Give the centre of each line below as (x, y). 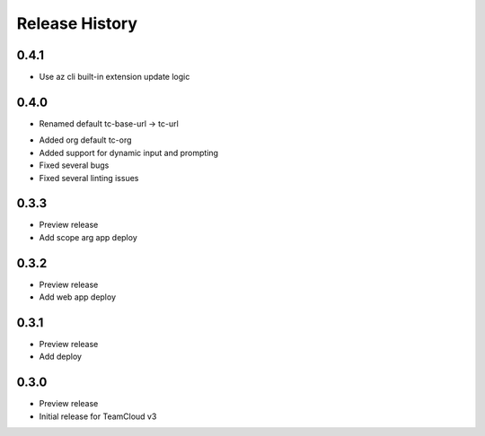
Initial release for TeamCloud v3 (98, 416)
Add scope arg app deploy (88, 237)
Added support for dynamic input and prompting (129, 153)
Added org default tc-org (85, 140)
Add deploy (61, 357)
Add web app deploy (78, 297)
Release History (77, 23)
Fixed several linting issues (89, 178)
